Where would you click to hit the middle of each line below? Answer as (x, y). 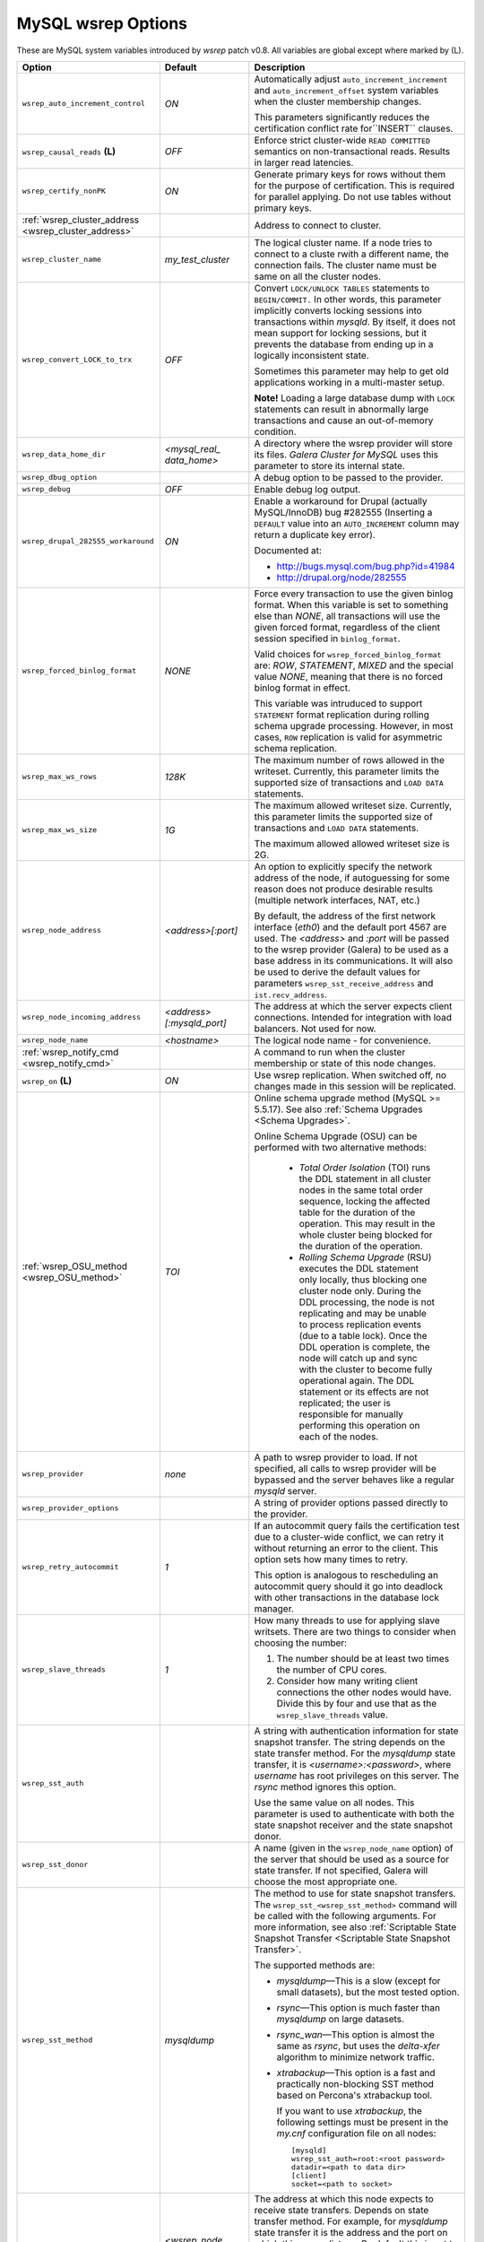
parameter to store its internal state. (329, 465)
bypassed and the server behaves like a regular (354, 1480)
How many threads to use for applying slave (347, 1621)
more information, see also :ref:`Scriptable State (355, 1926)
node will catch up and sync (358, 1358)
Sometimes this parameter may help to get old (351, 370)
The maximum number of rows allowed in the (350, 760)
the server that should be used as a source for (352, 1859)
